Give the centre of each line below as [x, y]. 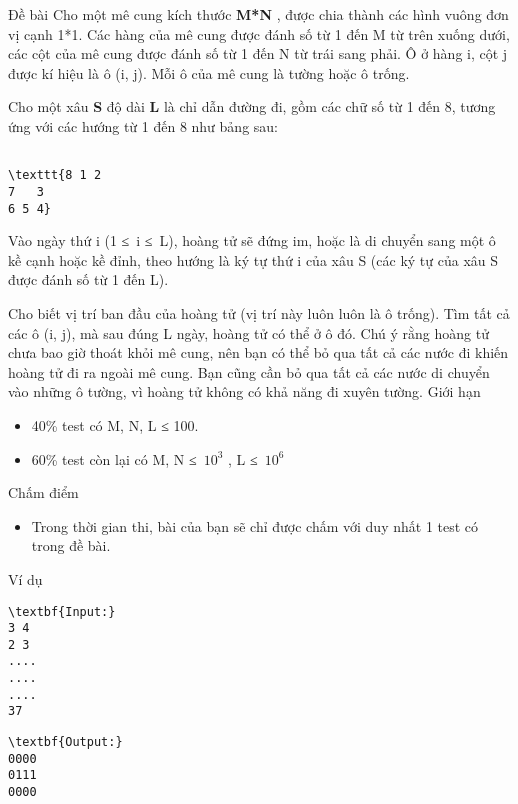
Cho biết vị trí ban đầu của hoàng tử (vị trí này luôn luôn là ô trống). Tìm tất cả [259, 312]
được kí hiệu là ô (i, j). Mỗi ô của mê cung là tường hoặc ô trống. [209, 72]
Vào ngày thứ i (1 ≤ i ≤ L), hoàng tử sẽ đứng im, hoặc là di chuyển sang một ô [252, 240]
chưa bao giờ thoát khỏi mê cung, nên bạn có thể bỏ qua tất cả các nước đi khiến [258, 352]
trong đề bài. [71, 545]
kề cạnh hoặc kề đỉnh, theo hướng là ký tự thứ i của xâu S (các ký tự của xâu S [253, 259]
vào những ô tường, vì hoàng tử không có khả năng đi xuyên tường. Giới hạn [244, 391]
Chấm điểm [43, 492]
